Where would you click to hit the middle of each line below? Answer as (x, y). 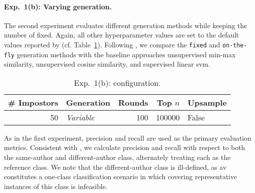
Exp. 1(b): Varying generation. (58, 6)
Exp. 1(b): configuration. (117, 82)
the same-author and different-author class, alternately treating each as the (117, 157)
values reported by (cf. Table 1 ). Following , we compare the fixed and (112, 44)
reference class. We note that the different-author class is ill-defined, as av (115, 167)
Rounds (133, 102)
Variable (80, 117)
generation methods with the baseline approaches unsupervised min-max (126, 54)
